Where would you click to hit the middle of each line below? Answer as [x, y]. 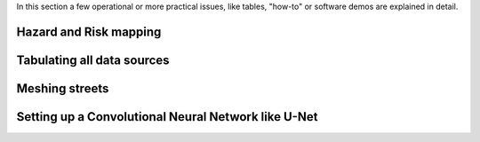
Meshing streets [63, 88]
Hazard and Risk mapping [89, 32]
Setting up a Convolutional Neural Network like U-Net [167, 117]
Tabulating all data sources [93, 60]
